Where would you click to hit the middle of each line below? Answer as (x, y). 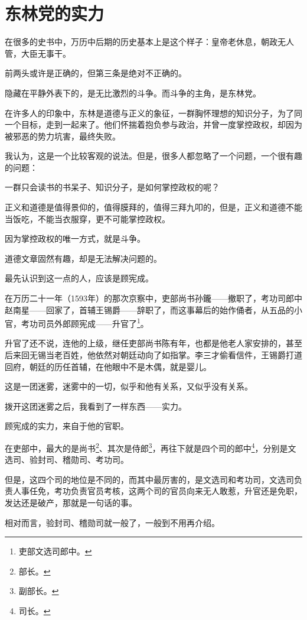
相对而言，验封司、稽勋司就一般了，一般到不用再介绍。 (112, 522)
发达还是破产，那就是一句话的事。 (71, 503)
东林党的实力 (55, 13)
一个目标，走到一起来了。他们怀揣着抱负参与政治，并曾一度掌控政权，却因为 (153, 124)
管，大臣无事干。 (38, 53)
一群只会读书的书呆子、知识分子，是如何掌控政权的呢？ (112, 187)
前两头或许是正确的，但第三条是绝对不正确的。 (96, 73)
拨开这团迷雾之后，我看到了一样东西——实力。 (96, 406)
